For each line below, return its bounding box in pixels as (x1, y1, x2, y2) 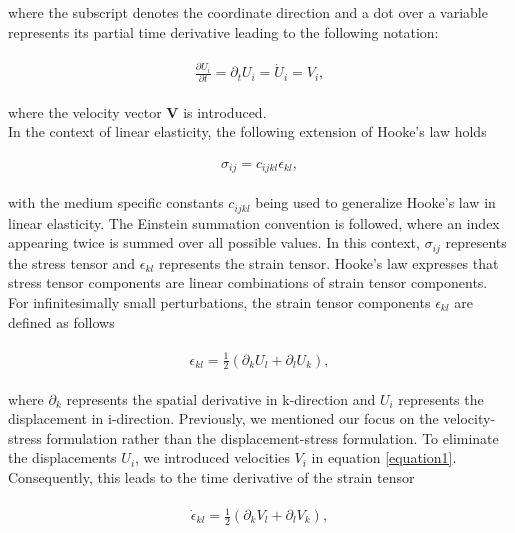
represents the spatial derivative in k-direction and (66, 388, 376, 409)
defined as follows (8, 311, 115, 332)
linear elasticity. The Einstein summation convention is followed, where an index (8, 212, 500, 233)
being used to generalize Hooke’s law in (255, 192, 496, 213)
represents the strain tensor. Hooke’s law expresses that (158, 252, 499, 273)
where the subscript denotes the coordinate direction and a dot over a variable (8, 2, 488, 22)
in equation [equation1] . (311, 447, 457, 468)
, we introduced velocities (135, 447, 290, 468)
